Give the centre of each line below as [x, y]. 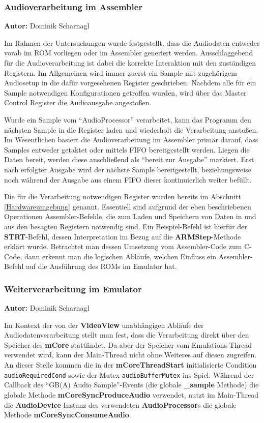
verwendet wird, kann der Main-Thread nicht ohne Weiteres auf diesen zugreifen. [130, 355]
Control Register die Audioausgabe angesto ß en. [78, 102]
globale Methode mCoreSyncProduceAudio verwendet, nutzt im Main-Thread [131, 394]
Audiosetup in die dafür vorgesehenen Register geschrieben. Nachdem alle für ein [130, 83]
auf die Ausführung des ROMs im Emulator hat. [101, 266]
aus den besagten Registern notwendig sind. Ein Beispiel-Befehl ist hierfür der [126, 226]
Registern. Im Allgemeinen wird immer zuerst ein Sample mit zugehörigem [121, 72]
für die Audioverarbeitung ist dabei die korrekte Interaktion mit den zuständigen [130, 63]
